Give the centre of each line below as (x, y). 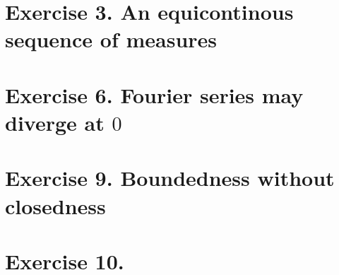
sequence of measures (111, 39)
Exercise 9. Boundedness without (170, 178)
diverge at (55, 122)
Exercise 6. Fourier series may (154, 94)
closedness (55, 205)
